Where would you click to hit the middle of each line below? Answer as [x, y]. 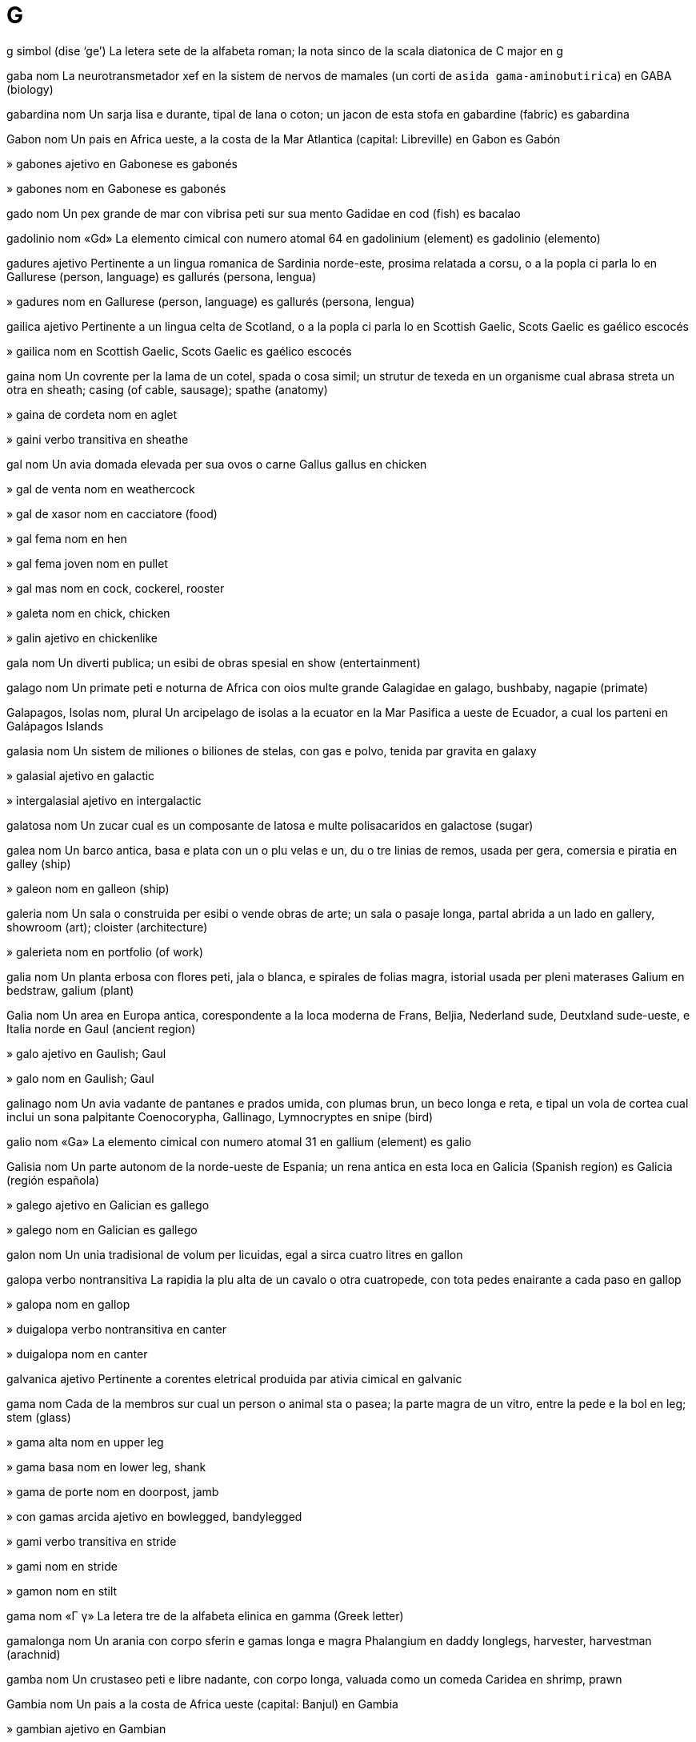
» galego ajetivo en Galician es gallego [108, 1205]
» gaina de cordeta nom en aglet [92, 414]
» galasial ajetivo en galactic [81, 775]
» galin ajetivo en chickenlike [82, 638]
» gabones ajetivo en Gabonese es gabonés [122, 163]
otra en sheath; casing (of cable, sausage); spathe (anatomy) [167, 389]
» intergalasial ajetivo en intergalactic [104, 800]
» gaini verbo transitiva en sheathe [98, 439]
